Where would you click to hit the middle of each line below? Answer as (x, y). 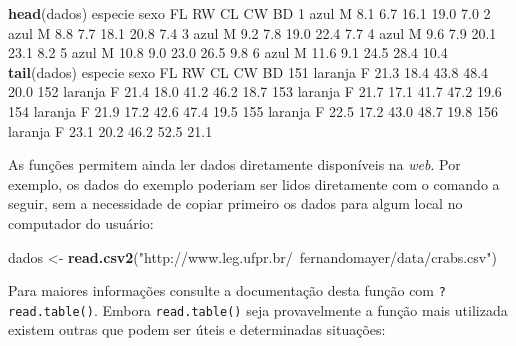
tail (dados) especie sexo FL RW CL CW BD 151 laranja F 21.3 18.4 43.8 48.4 (248, 71)
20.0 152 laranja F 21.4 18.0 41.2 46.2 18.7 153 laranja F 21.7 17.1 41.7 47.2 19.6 (255, 91)
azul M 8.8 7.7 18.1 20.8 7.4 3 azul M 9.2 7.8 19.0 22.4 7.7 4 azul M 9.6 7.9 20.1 (252, 32)
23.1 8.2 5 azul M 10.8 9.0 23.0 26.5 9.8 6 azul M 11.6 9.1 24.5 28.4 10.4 (228, 52)
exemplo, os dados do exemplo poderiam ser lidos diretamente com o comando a (254, 183)
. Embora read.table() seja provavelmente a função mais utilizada (300, 309)
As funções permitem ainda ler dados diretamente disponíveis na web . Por (234, 164)
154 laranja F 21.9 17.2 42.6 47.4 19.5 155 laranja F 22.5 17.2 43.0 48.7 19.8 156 (253, 110)
